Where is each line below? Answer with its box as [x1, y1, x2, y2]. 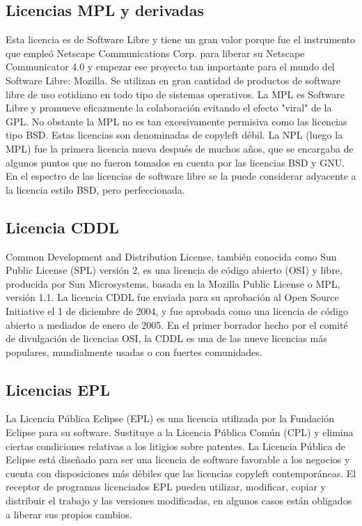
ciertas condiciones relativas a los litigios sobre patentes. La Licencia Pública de [6, 438, 346, 453]
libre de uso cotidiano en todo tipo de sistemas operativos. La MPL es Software [6, 86, 345, 101]
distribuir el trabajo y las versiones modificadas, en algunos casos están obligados [6, 493, 352, 508]
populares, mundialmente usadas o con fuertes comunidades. [6, 344, 262, 359]
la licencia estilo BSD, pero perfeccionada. [6, 182, 185, 196]
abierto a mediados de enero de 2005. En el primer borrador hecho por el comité [6, 317, 348, 332]
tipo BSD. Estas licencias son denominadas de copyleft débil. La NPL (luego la [6, 127, 343, 142]
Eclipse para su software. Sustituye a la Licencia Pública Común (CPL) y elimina [6, 425, 354, 440]
